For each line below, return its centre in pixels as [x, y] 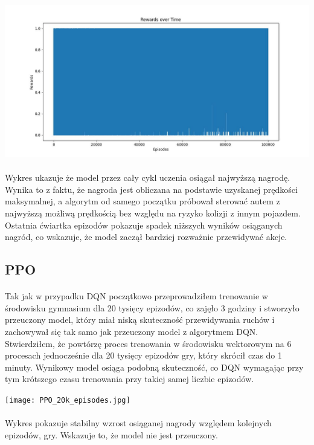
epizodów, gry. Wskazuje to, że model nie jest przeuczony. [111, 434]
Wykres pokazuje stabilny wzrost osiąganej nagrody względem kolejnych [138, 423]
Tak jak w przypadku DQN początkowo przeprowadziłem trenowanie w [136, 296]
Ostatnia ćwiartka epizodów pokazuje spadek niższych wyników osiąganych [144, 225]
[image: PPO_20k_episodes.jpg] [68, 400]
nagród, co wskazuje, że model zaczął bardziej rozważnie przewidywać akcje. [146, 237]
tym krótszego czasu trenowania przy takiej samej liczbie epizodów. [130, 379]
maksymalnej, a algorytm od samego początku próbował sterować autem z [143, 201]
